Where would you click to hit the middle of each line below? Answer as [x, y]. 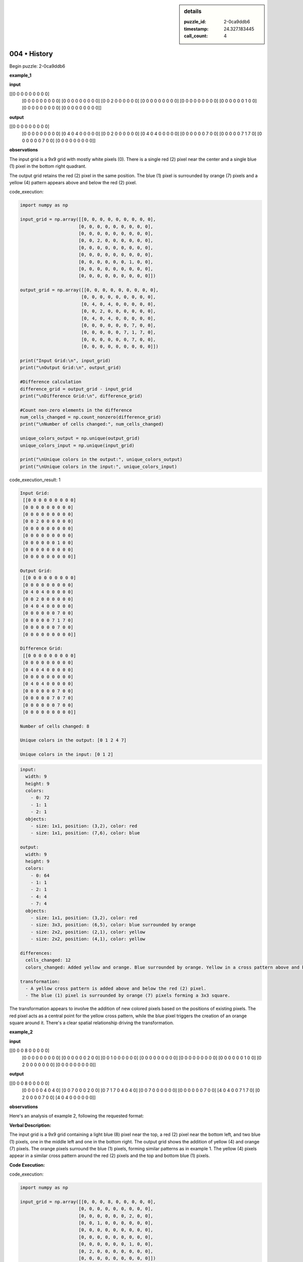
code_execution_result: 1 [35, 480]
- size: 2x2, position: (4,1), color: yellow [88, 939]
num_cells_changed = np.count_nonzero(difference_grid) [91, 417]
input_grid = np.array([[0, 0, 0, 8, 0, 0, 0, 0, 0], [88, 1202]
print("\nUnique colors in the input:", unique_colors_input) [98, 466]
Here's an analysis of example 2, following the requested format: [77, 1116]
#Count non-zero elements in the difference [76, 410]
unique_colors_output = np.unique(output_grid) [80, 438]
